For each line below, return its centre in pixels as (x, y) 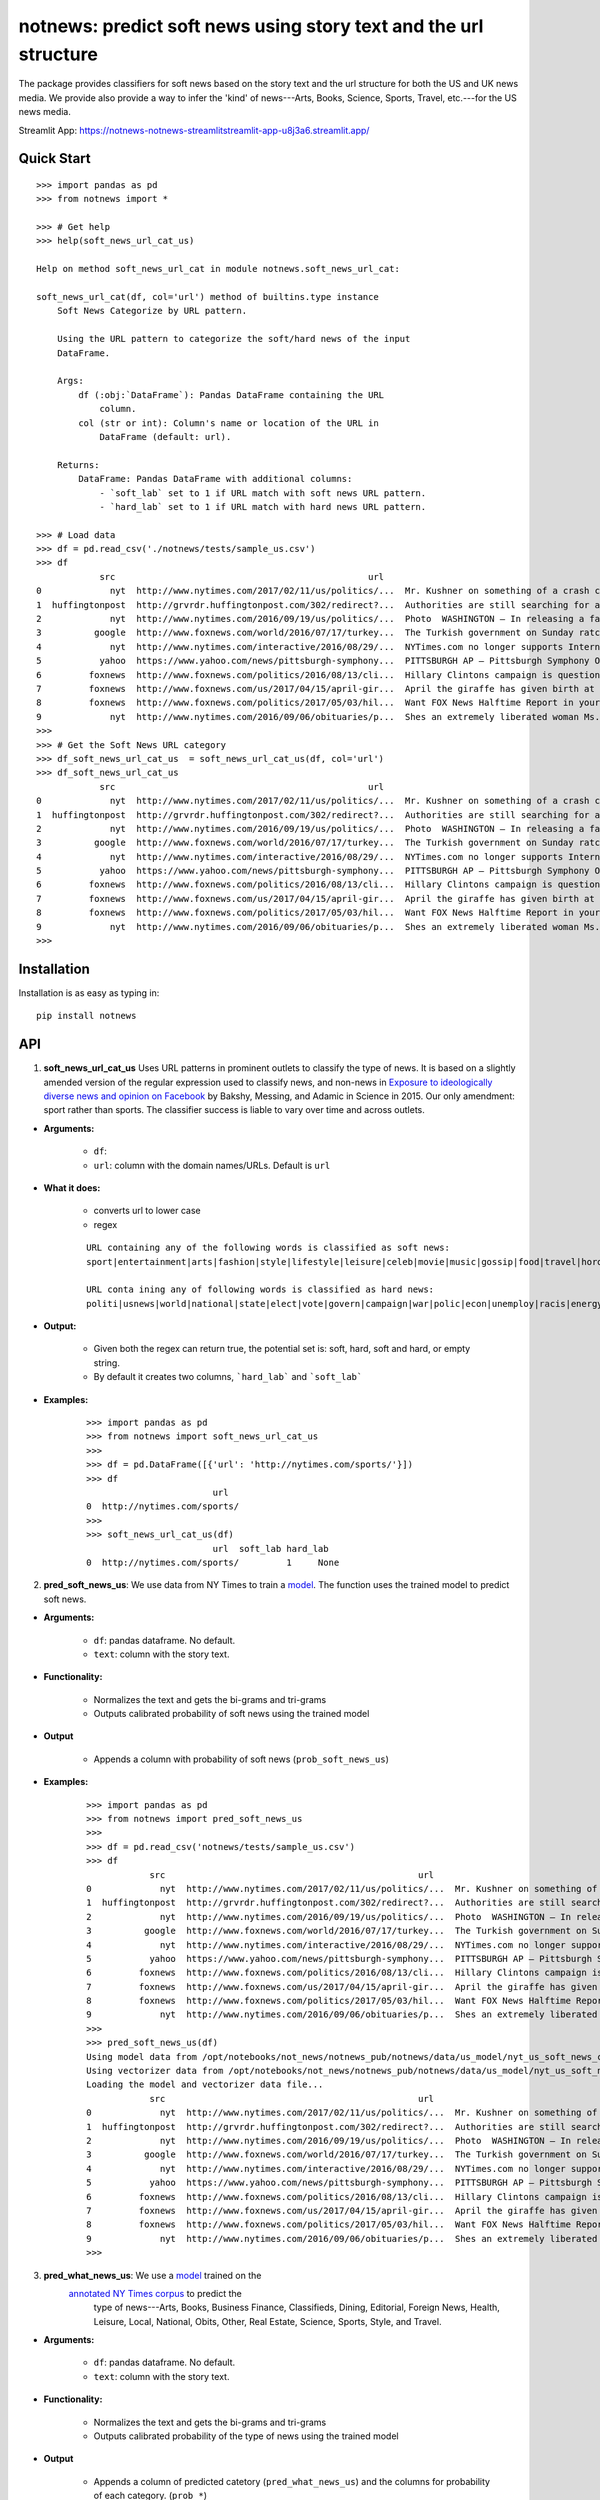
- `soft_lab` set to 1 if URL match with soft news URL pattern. (263, 493)
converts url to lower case (147, 1211)
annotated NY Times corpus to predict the (155, 2293)
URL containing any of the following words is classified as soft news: (268, 1248)
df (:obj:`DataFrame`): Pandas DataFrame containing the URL (231, 394)
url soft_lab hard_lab (270, 1548)
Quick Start (54, 158)
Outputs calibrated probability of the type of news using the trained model (246, 2436)
